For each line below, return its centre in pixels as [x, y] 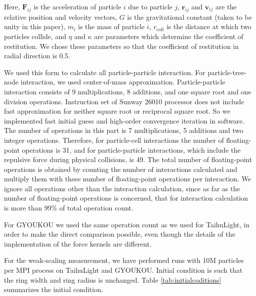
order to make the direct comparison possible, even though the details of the [120, 234]
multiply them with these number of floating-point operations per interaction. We [128, 179]
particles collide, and [35, 36]
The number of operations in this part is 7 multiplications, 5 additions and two [124, 130]
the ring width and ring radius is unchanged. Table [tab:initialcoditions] [113, 279]
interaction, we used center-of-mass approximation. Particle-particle [123, 82]
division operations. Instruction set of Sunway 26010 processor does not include [124, 101]
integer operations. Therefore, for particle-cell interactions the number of [114, 140]
